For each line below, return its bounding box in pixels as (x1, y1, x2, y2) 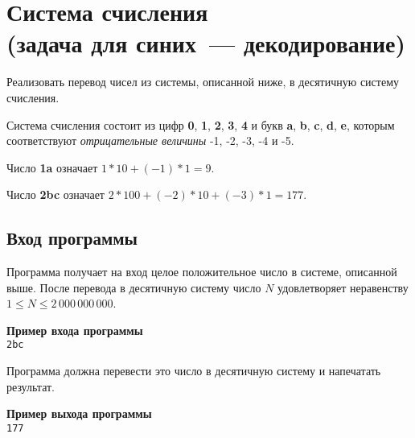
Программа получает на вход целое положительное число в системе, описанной (6, 263, 397, 280)
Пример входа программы (6, 321, 143, 338)
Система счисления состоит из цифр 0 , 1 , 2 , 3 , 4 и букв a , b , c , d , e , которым (6, 116, 395, 133)
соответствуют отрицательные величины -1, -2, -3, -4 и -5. (6, 132, 294, 149)
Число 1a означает (6, 159, 98, 176)
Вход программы (6, 225, 138, 250)
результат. (6, 378, 55, 395)
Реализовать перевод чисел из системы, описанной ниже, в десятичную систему (6, 73, 399, 90)
